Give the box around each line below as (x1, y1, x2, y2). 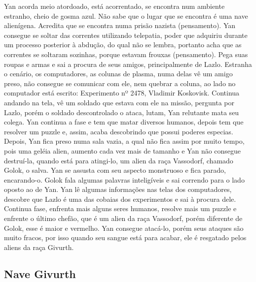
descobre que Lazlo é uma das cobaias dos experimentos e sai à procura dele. (4, 193, 236, 204)
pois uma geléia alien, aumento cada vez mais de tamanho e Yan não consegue (4, 145, 241, 156)
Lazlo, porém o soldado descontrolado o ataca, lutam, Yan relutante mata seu (4, 107, 239, 117)
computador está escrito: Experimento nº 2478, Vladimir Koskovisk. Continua (4, 88, 240, 98)
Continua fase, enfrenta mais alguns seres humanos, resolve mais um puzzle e (4, 203, 237, 214)
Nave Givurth (4, 266, 76, 281)
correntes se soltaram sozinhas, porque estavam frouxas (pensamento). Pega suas (4, 49, 248, 59)
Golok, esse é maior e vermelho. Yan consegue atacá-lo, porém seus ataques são (4, 222, 244, 233)
